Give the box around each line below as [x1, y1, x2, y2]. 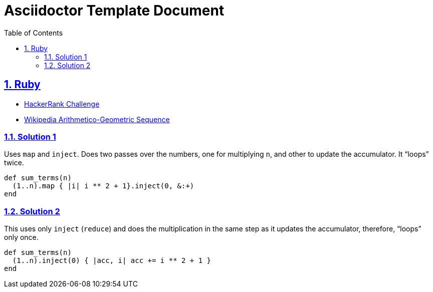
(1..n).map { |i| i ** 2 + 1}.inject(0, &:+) [12, 182, 194, 190]
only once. [4, 233, 39, 242]
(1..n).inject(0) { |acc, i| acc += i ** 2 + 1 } [12, 256, 211, 265]
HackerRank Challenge [24, 99, 100, 108]
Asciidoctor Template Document [4, 2, 225, 19]
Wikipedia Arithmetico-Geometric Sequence [24, 115, 170, 124]
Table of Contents [4, 28, 63, 37]
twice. [4, 158, 24, 167]
